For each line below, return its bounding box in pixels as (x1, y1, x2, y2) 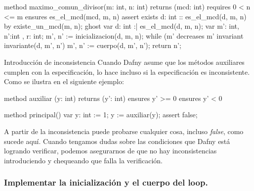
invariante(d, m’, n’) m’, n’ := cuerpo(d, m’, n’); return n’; (4, 40, 181, 50)
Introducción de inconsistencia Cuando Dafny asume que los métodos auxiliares (4, 56, 245, 67)
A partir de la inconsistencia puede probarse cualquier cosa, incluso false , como (4, 126, 244, 136)
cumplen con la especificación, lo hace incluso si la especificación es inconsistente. (4, 66, 250, 77)
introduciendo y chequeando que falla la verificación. (4, 155, 163, 165)
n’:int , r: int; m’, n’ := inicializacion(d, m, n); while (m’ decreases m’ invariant (4, 30, 244, 41)
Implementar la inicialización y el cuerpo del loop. (4, 176, 208, 189)
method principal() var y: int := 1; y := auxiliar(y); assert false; (4, 109, 198, 120)
